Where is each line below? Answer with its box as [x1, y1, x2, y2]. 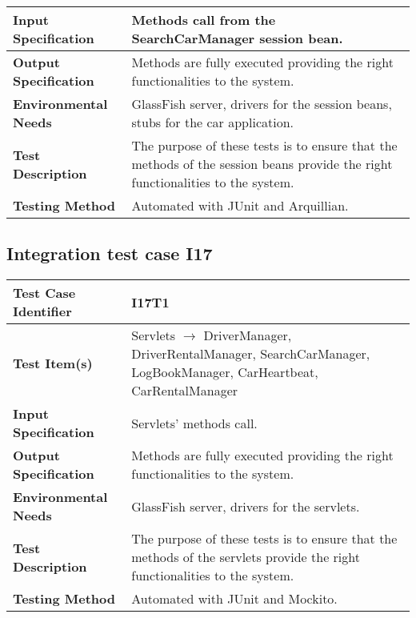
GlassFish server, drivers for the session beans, [131, 94, 392, 113]
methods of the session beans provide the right [131, 154, 393, 173]
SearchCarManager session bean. [131, 29, 343, 47]
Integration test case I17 [6, 241, 213, 266]
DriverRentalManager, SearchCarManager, [131, 344, 370, 363]
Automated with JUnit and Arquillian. [131, 196, 349, 215]
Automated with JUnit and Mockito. [131, 589, 338, 608]
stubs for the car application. [131, 113, 294, 131]
